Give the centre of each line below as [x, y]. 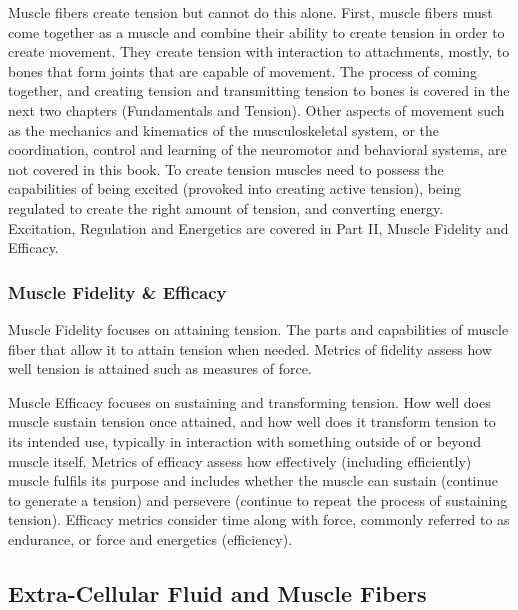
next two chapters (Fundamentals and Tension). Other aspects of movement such [256, 109]
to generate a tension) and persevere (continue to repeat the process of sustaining [258, 499]
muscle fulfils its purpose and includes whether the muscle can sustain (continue [253, 480]
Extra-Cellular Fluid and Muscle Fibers [217, 592]
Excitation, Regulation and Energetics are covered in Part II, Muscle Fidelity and [258, 227]
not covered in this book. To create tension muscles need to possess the [226, 168]
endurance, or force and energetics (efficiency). [150, 538]
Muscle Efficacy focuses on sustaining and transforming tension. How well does [249, 401]
